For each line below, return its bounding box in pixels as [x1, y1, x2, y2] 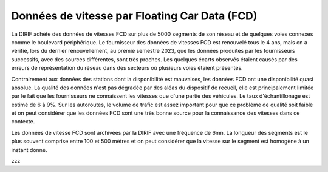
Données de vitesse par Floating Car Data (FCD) [11, 9, 258, 22]
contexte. [11, 118, 35, 125]
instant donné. [11, 146, 48, 153]
